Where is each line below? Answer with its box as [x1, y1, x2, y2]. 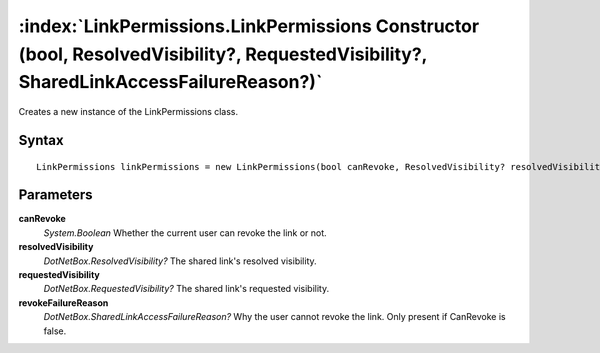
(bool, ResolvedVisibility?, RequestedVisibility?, [18, 43, 428, 65]
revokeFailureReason [18, 296, 109, 309]
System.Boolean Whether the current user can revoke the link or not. [43, 226, 327, 239]
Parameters [18, 186, 93, 204]
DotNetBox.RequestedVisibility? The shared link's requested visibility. [43, 283, 330, 295]
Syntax [18, 131, 64, 149]
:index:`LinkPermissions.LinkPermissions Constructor [18, 15, 480, 37]
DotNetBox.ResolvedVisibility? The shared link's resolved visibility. [43, 255, 317, 267]
